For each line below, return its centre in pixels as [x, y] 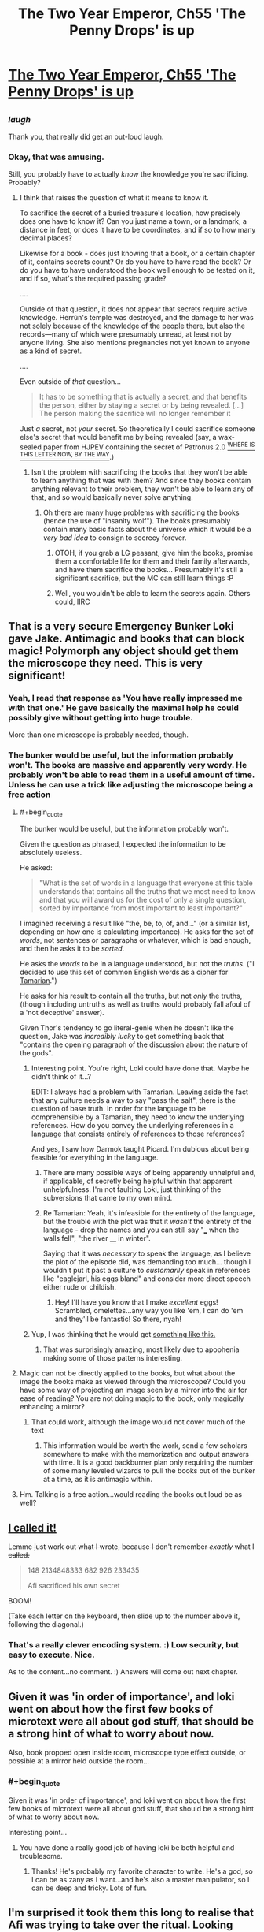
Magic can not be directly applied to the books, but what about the [127, 1373]
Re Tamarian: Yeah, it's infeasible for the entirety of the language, [149, 1213]
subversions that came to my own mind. [108, 1198]
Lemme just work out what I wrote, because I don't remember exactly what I [131, 1547]
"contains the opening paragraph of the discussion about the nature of [134, 1044]
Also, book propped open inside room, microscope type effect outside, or [127, 1753]
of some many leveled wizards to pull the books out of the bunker [149, 1471]
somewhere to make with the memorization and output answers [146, 1454]
